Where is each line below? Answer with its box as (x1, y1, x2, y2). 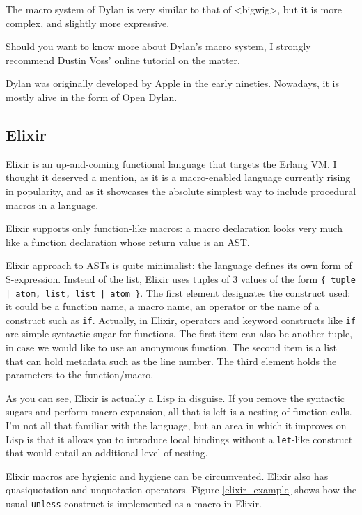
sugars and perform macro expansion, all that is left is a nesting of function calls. (6, 404, 352, 419)
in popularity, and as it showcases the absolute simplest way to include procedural (6, 183, 356, 198)
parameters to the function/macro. (6, 367, 154, 382)
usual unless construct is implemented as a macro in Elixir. (6, 496, 262, 511)
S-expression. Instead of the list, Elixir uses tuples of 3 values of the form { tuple (6, 271, 356, 286)
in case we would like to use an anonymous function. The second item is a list (6, 340, 338, 355)
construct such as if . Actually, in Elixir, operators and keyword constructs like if (6, 312, 356, 327)
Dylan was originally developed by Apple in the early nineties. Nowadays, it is (6, 76, 339, 91)
